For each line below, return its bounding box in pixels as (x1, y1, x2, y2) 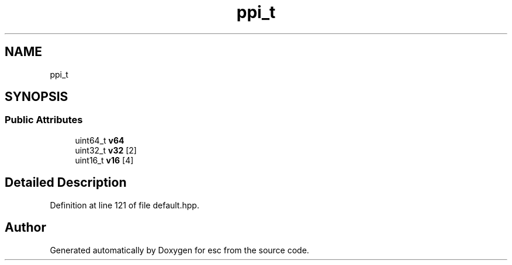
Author (5, 220, 46, 235)
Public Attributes (5, 114, 83, 126)
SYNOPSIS (5, 89, 68, 104)
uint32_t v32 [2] (75, 145, 137, 155)
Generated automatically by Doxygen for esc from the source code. (50, 245, 309, 255)
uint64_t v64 (75, 135, 124, 145)
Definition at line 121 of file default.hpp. (50, 200, 199, 210)
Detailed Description (5, 175, 127, 190)
